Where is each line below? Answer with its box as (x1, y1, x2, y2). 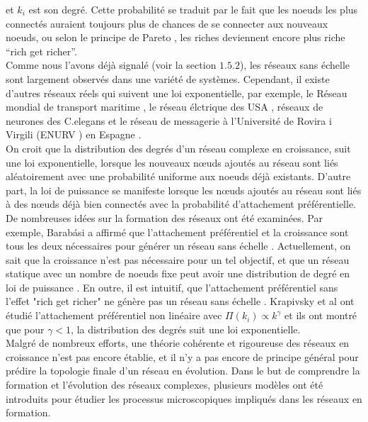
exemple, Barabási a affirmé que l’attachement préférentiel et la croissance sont (6, 224, 349, 239)
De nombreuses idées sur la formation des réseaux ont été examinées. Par (6, 210, 323, 225)
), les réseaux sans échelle (239, 57, 350, 72)
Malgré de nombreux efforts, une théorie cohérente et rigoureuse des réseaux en (6, 335, 350, 350)
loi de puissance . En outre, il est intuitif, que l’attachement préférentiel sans (6, 279, 338, 294)
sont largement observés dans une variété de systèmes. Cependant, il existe (6, 71, 330, 86)
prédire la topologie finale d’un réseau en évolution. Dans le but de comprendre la (6, 363, 360, 378)
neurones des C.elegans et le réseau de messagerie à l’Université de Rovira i (6, 113, 332, 128)
